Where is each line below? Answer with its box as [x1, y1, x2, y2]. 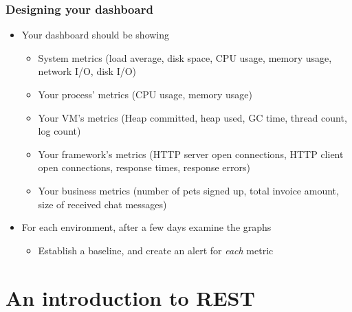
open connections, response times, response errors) [38, 160, 250, 175]
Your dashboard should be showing [21, 27, 170, 42]
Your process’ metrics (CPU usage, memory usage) [38, 87, 253, 101]
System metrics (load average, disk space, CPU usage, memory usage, [38, 50, 332, 65]
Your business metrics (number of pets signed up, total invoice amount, [38, 183, 339, 197]
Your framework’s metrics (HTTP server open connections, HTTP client [38, 146, 344, 161]
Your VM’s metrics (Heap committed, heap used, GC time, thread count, [38, 110, 347, 124]
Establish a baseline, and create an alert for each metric [38, 243, 274, 257]
